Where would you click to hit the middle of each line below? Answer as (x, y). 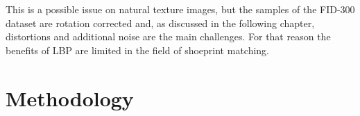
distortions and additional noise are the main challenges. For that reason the (168, 36)
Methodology (70, 98)
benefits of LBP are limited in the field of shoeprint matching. (138, 50)
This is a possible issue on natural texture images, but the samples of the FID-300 (180, 9)
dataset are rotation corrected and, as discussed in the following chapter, (160, 23)
